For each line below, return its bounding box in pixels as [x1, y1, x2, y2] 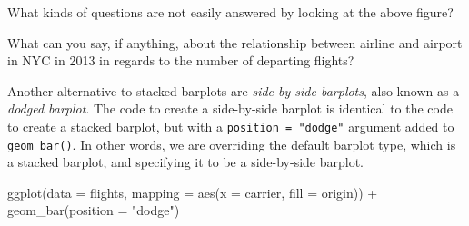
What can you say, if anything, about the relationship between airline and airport [7, 33, 463, 52]
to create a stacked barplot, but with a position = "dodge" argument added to [7, 116, 454, 135]
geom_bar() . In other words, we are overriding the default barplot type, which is [7, 134, 456, 153]
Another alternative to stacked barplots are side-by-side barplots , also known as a [7, 81, 460, 100]
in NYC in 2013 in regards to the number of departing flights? [7, 51, 354, 70]
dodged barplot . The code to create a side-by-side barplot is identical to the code [7, 99, 453, 118]
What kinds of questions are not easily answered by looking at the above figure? [7, 3, 454, 21]
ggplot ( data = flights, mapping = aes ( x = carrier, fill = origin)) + [7, 182, 378, 201]
